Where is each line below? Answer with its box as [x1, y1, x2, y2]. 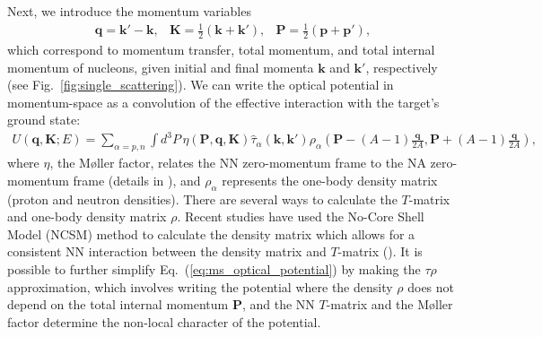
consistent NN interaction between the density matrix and [7, 242, 327, 261]
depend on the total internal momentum [7, 295, 229, 314]
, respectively [365, 57, 438, 76]
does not [407, 277, 455, 296]
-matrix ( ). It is [337, 242, 423, 261]
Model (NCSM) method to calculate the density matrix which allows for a [7, 224, 415, 243]
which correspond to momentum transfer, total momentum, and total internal [7, 39, 435, 58]
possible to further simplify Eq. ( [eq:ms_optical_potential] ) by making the [7, 260, 421, 279]
